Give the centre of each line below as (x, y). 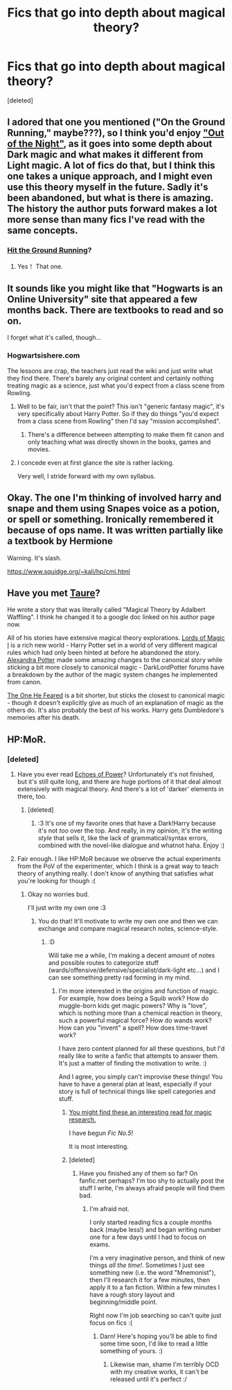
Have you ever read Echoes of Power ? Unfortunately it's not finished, (116, 774)
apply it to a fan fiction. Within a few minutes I (155, 1287)
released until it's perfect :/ (148, 1379)
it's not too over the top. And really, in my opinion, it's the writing (130, 831)
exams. (100, 1244)
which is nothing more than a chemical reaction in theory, (141, 1013)
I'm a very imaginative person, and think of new (157, 1258)
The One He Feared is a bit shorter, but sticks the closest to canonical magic (116, 695)
